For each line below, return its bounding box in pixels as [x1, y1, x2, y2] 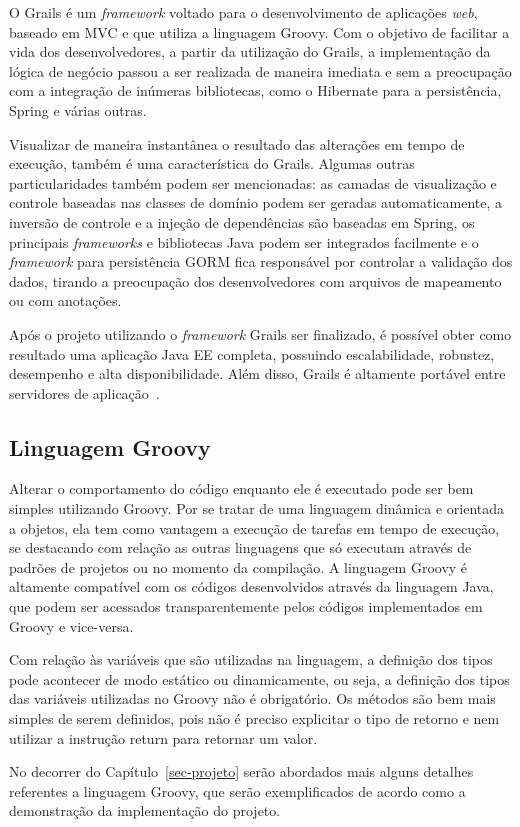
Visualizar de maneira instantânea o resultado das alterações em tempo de [9, 133, 465, 154]
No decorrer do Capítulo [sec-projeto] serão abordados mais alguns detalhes [9, 761, 474, 782]
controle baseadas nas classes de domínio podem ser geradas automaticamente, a [9, 192, 502, 213]
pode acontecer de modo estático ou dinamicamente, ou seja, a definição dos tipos [9, 668, 510, 689]
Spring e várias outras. [9, 99, 147, 120]
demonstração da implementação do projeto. [9, 800, 281, 821]
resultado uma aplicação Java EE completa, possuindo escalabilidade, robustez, [9, 343, 495, 364]
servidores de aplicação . [9, 382, 160, 403]
